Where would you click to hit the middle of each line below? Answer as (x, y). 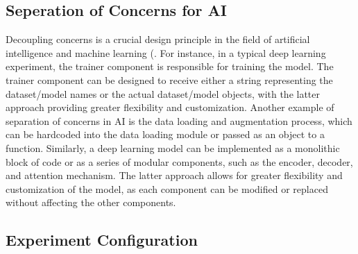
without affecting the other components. (91, 202)
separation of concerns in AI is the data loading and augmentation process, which (179, 120)
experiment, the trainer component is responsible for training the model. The (170, 66)
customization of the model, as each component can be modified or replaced (167, 188)
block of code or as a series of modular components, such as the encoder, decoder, (179, 161)
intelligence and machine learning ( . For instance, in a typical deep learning (166, 52)
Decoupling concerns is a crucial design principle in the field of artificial (158, 39)
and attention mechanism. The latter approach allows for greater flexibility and (174, 175)
